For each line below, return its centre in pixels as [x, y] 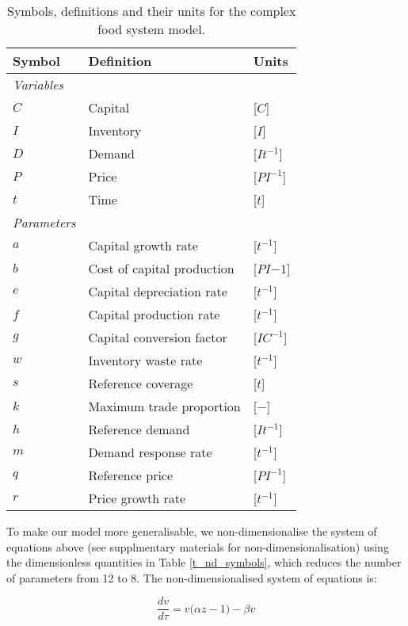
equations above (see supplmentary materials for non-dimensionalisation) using [198, 546]
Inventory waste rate [145, 360]
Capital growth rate [143, 245]
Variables [38, 84]
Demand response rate [150, 452]
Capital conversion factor [158, 337]
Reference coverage [141, 383]
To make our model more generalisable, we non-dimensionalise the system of [192, 531]
